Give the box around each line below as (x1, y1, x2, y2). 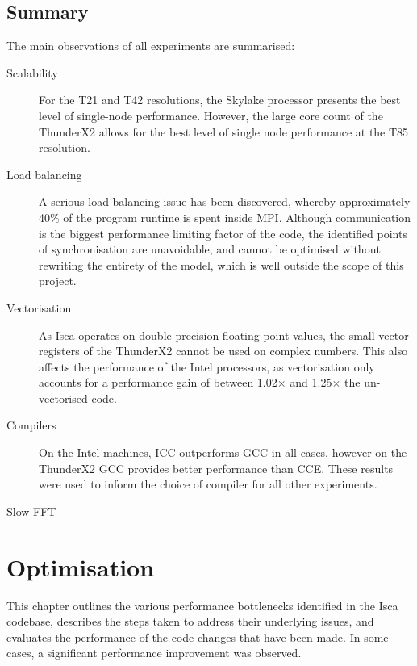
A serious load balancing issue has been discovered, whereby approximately (39, 193, 411, 210)
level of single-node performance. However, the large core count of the (39, 107, 383, 124)
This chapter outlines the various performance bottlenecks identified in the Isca (6, 597, 398, 614)
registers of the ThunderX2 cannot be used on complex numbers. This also (39, 342, 408, 359)
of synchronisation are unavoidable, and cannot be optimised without (39, 241, 381, 258)
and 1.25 (290, 374, 332, 391)
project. (39, 272, 77, 289)
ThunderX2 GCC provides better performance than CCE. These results (39, 459, 394, 476)
